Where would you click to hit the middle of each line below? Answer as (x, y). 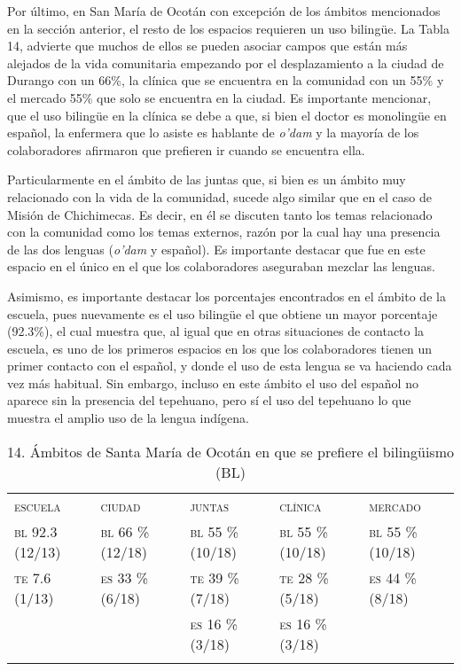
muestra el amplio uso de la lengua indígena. (128, 418)
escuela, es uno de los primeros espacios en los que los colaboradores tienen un (220, 348)
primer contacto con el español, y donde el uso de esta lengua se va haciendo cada (230, 366)
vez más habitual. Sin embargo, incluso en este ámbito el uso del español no (213, 382)
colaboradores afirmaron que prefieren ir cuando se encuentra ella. (186, 149)
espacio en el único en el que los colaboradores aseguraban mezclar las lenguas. (221, 266)
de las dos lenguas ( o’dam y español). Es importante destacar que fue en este (216, 249)
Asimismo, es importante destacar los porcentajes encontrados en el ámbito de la (227, 296)
